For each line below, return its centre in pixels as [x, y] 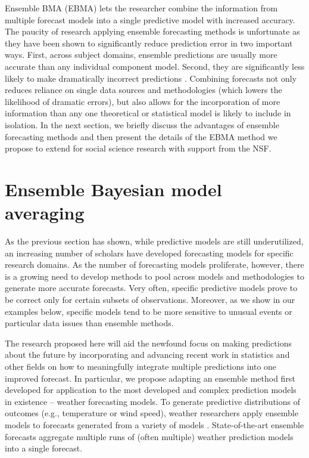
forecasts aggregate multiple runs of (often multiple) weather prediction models [149, 436]
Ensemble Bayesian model [113, 189]
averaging [45, 213]
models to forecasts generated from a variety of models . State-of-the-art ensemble [154, 424]
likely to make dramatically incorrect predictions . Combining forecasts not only [151, 78]
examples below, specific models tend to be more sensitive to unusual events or [149, 311]
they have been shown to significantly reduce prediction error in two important [149, 43]
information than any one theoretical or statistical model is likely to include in [148, 113]
